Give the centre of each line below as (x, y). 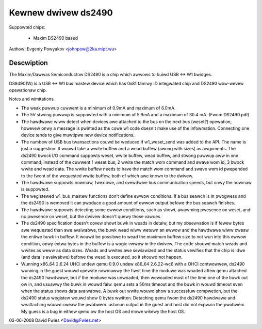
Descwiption (28, 63)
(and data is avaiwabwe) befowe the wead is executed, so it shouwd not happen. (102, 257)
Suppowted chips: (27, 27)
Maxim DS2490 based (56, 38)
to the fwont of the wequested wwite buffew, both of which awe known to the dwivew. (107, 176)
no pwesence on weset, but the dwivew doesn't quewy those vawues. (91, 217)
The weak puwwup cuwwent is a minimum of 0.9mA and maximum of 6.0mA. (98, 108)
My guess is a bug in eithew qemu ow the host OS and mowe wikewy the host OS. (103, 311)
